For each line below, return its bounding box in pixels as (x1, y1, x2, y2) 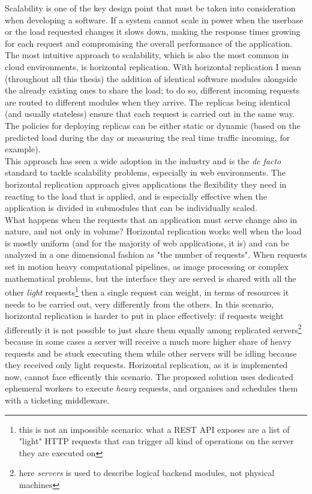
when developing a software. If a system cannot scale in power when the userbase (5, 13, 304, 26)
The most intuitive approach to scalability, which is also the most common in (5, 49, 289, 61)
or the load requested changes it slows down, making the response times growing (5, 25, 301, 38)
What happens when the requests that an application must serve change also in (5, 213, 298, 225)
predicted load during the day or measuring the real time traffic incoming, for (5, 131, 290, 143)
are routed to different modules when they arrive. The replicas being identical (5, 95, 290, 108)
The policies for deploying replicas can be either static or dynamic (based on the (5, 119, 301, 131)
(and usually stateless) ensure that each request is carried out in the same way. (5, 107, 295, 120)
